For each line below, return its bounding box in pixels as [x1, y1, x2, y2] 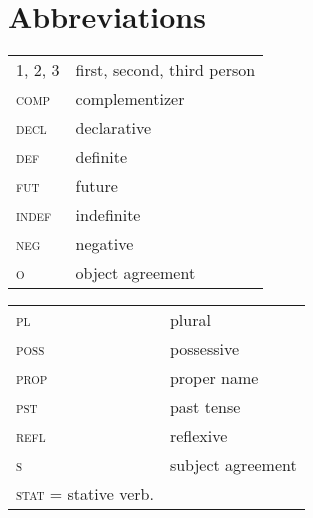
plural [169, 308, 211, 332]
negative [75, 232, 134, 256]
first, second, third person [75, 58, 256, 82]
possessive [169, 337, 240, 361]
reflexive [169, 424, 228, 448]
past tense [169, 395, 241, 419]
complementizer [75, 87, 185, 111]
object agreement [75, 261, 196, 285]
